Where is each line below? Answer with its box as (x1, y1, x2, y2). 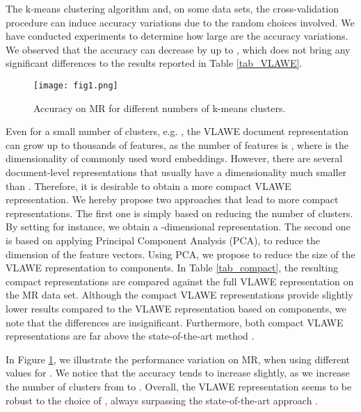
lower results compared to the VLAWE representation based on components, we (6, 301, 346, 315)
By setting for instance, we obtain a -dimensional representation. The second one (6, 219, 351, 234)
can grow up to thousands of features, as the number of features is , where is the (6, 137, 349, 152)
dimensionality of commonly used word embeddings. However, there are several (6, 151, 343, 166)
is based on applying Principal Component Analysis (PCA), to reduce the (6, 232, 320, 247)
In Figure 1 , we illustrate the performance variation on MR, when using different (6, 351, 351, 366)
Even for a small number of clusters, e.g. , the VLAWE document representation (6, 124, 349, 138)
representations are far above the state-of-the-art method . (6, 328, 255, 343)
